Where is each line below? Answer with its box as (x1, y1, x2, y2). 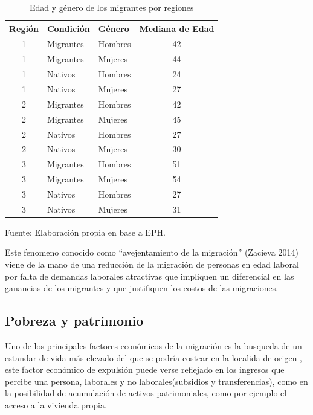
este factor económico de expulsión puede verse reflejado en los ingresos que (5, 363, 285, 376)
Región (9, 22, 39, 34)
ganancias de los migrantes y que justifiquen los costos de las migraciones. (5, 281, 279, 294)
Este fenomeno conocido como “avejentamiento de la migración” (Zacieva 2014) (5, 246, 298, 259)
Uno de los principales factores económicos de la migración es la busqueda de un (5, 339, 302, 352)
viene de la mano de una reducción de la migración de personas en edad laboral (5, 258, 299, 270)
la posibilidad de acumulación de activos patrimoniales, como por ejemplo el (5, 387, 287, 399)
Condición (47, 22, 90, 34)
